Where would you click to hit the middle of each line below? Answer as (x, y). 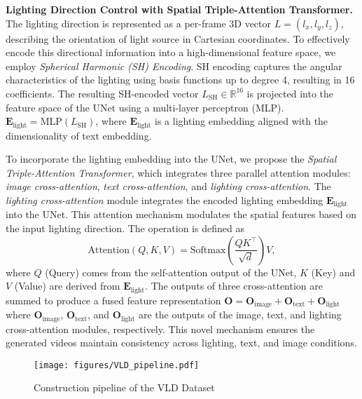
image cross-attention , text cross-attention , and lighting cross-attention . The (168, 186)
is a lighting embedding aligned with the (242, 121)
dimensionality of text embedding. (79, 135)
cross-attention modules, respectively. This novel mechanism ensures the (160, 329)
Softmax (208, 250)
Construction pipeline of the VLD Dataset (124, 387)
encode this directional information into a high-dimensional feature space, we (171, 52)
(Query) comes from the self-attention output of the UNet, (171, 272)
